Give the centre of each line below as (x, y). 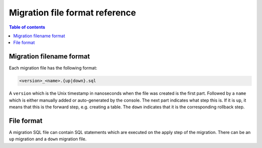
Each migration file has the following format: (53, 68)
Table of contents (27, 27)
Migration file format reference (73, 13)
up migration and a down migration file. (48, 139)
